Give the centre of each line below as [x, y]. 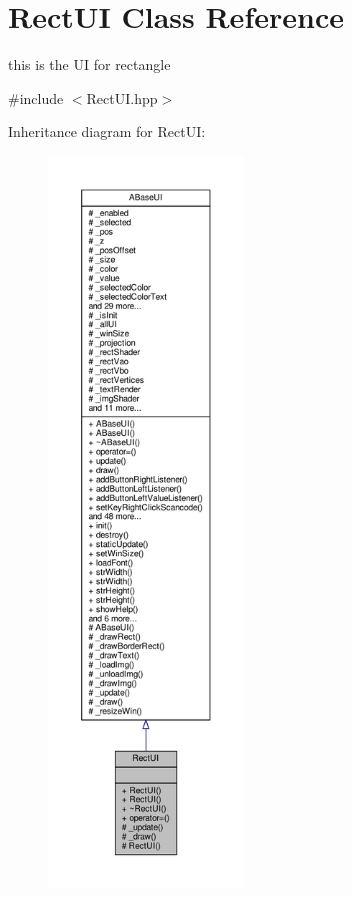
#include [36, 97]
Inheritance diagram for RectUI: [107, 131]
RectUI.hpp [122, 97]
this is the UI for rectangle [89, 64]
